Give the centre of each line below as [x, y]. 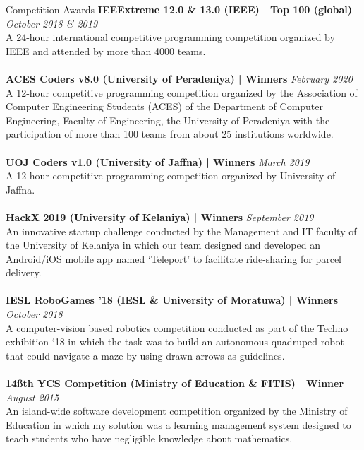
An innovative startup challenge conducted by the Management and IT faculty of [181, 231]
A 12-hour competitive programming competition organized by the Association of [182, 92]
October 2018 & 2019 [52, 23]
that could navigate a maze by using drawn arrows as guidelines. [145, 355]
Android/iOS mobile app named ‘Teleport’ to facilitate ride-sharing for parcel [174, 258]
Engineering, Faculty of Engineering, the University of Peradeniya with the [168, 120]
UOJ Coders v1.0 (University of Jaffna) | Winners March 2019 [158, 161]
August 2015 [32, 397]
